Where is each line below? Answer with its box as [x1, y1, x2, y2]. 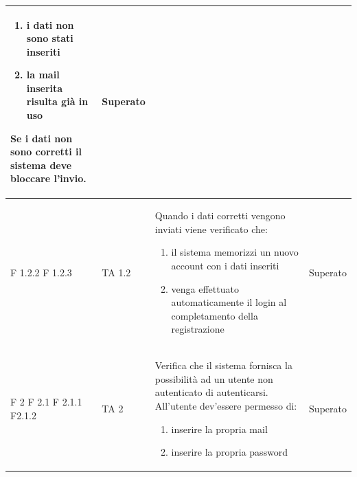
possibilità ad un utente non [154, 371, 273, 386]
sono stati [26, 31, 73, 45]
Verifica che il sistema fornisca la [154, 358, 292, 373]
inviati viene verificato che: [154, 221, 268, 236]
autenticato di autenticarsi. [154, 385, 268, 399]
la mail [26, 67, 60, 82]
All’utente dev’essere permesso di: [154, 399, 297, 413]
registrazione [171, 322, 224, 336]
